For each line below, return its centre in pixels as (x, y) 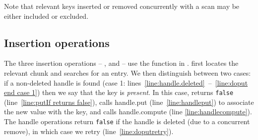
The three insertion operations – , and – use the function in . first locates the (121, 63)
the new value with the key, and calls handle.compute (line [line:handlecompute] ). (128, 112)
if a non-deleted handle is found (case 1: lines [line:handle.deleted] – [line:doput (126, 82)
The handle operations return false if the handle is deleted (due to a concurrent (127, 121)
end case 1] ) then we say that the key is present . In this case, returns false (119, 92)
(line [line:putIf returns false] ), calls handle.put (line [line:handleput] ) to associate (129, 102)
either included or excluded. (46, 16)
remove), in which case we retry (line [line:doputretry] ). (89, 131)
